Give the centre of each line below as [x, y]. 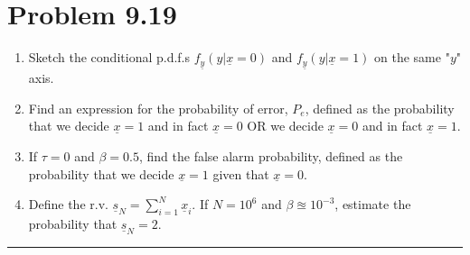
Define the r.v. [68, 204]
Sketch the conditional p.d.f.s [109, 57]
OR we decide [285, 126]
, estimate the [373, 204]
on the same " [412, 57]
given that [241, 173]
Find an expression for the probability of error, [158, 108]
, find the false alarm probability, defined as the [271, 155]
